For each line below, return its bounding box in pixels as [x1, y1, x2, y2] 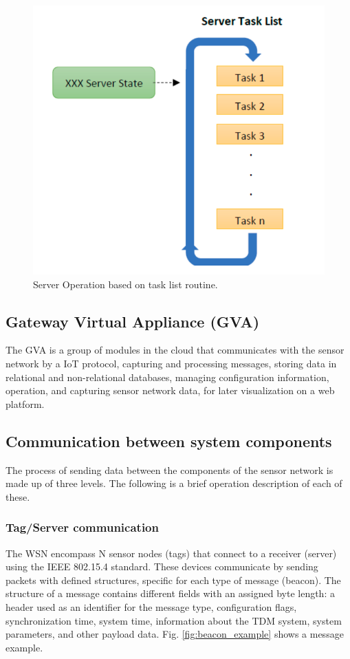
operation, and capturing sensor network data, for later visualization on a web [6, 383, 335, 398]
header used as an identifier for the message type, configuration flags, [6, 600, 297, 614]
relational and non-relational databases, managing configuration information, [6, 369, 329, 384]
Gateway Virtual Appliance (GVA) [6, 310, 260, 332]
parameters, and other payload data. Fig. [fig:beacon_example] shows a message [6, 627, 344, 641]
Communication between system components [6, 430, 332, 451]
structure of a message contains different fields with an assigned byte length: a [6, 586, 335, 601]
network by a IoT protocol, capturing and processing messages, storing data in [6, 356, 337, 371]
